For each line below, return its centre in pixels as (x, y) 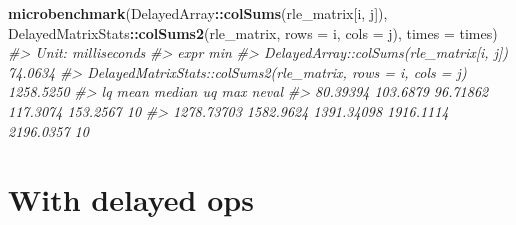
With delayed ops (131, 199)
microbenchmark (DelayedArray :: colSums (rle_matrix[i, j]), (198, 13)
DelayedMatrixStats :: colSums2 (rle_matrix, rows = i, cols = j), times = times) (253, 32)
